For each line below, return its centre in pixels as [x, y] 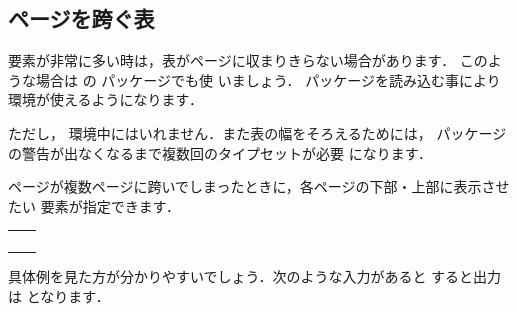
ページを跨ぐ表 [81, 18]
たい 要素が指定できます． [94, 205]
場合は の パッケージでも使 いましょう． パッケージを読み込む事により [268, 79]
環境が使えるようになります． [106, 99]
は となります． [59, 295]
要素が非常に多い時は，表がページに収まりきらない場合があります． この [248, 60]
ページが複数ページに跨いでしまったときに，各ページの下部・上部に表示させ [259, 186]
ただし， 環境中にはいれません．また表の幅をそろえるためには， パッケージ [257, 132]
